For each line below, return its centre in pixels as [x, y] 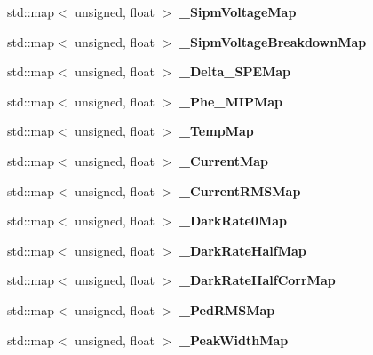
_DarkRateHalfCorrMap [257, 280]
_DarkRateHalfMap [242, 250]
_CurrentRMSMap [240, 190]
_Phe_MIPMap [230, 101]
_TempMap [216, 131]
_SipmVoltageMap [238, 12]
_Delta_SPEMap [235, 71]
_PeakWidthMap [234, 339]
